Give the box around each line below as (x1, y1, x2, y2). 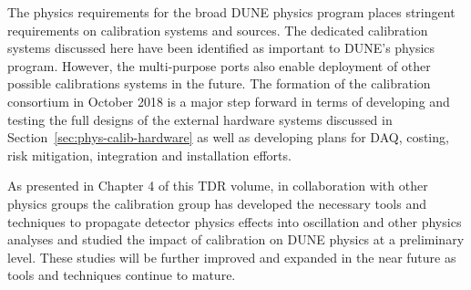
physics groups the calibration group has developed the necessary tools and (7, 193, 426, 212)
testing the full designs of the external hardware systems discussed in (7, 109, 393, 129)
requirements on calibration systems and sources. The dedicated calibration (7, 20, 428, 39)
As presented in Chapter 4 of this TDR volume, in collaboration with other (7, 176, 428, 195)
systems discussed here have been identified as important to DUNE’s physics (7, 38, 435, 57)
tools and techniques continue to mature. (7, 265, 236, 285)
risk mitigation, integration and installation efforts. (7, 145, 292, 164)
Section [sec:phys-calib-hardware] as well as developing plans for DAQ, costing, (7, 128, 449, 147)
